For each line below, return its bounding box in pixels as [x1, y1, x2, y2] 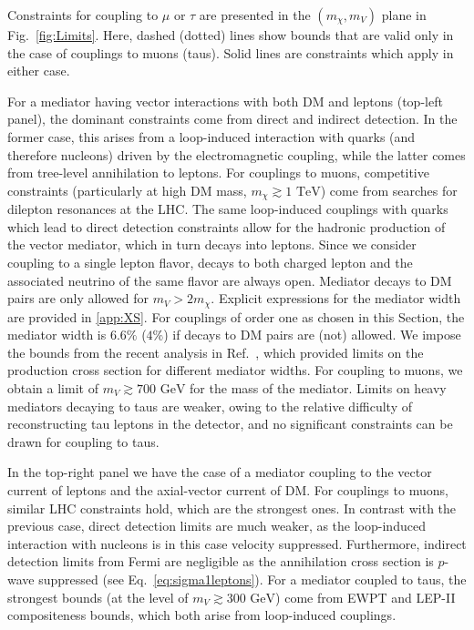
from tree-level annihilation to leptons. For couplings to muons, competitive [7, 163, 429, 182]
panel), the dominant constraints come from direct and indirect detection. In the [7, 109, 458, 128]
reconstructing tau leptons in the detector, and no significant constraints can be [7, 414, 453, 433]
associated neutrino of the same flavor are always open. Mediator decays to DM [7, 270, 452, 290]
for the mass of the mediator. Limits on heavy [190, 379, 447, 397]
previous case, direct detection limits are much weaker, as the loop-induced [7, 516, 426, 535]
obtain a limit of [7, 379, 98, 397]
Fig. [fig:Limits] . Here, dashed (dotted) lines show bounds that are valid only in [7, 25, 454, 44]
